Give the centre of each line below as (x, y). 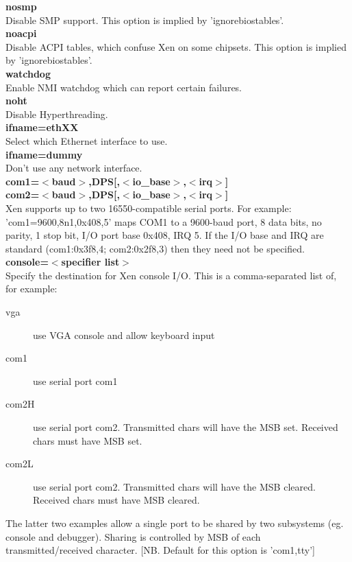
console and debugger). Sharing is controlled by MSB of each (133, 536)
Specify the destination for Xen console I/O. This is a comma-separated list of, (171, 275)
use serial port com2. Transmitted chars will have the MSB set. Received (186, 427)
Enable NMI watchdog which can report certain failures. (124, 87)
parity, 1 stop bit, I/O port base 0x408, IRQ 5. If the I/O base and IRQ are (165, 235)
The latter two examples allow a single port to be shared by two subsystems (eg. (175, 523)
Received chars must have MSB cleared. (116, 500)
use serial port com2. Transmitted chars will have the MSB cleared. (174, 486)
